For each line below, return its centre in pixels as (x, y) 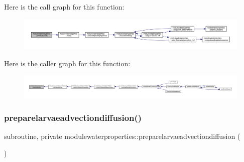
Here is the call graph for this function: (64, 7)
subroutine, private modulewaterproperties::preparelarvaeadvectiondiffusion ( (122, 136)
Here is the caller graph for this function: (67, 63)
